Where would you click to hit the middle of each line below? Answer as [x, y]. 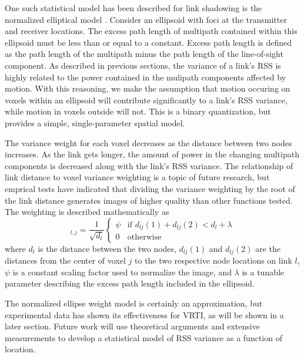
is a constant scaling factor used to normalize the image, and [122, 272]
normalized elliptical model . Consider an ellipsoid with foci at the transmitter [146, 19]
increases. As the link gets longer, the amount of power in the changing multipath [152, 154]
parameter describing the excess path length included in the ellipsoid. [130, 283]
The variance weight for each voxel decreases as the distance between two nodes [148, 142]
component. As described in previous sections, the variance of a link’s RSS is [143, 65]
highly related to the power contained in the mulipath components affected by [146, 77]
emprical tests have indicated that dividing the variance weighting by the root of [150, 188]
